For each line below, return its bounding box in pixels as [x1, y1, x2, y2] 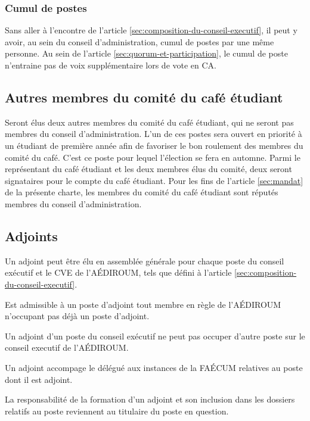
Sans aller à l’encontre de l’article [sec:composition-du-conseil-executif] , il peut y [5, 24, 297, 36]
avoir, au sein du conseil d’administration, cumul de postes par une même [5, 35, 274, 48]
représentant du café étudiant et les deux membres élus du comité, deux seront [5, 163, 292, 175]
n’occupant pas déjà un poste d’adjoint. [5, 310, 150, 322]
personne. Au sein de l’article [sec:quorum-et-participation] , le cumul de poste [5, 47, 288, 60]
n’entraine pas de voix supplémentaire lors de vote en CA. [5, 59, 216, 71]
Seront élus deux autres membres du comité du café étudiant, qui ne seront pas [5, 116, 294, 128]
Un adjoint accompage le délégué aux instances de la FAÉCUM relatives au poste [5, 361, 303, 373]
